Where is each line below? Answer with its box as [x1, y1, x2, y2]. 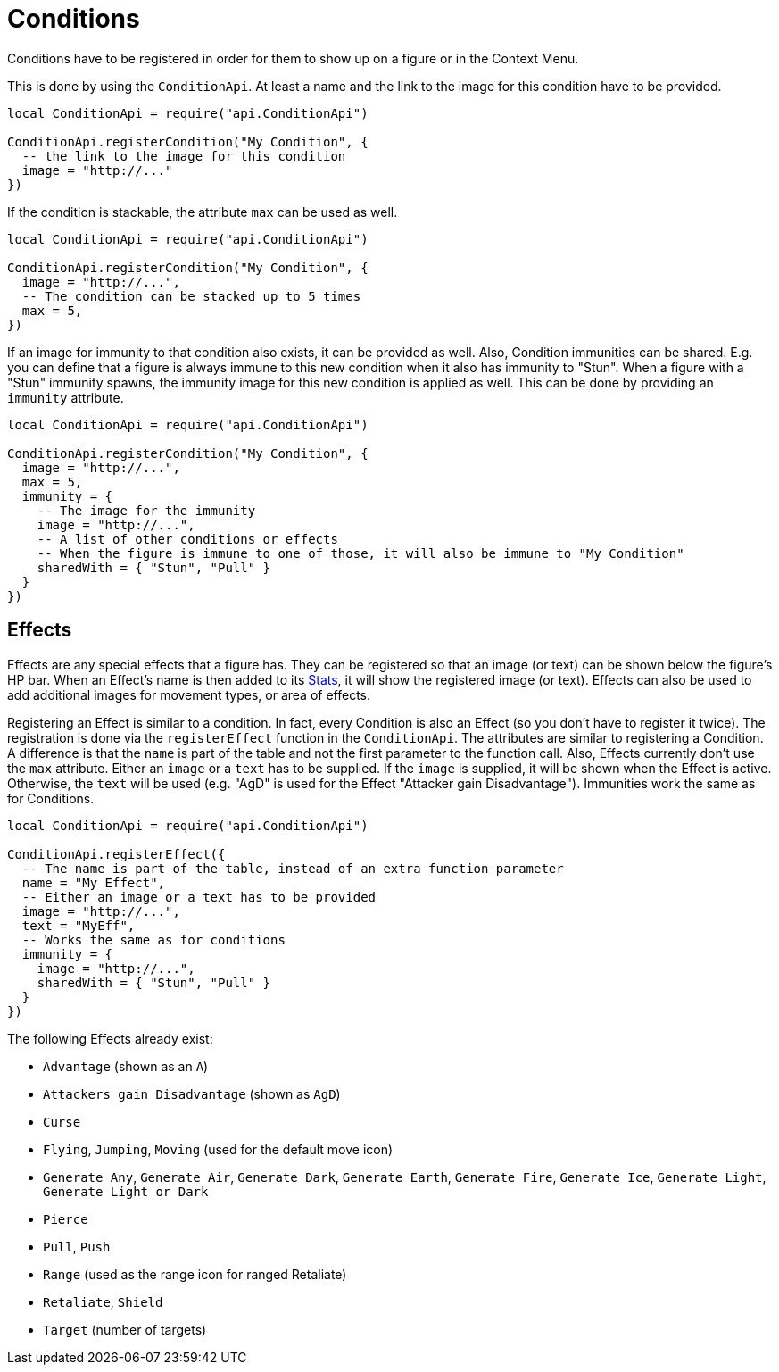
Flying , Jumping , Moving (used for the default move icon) [43, 1141, 394, 1157]
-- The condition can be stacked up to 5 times [21, 288, 361, 304]
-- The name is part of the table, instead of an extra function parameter [21, 861, 564, 876]
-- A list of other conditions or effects [37, 531, 338, 546]
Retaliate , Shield [43, 1293, 163, 1310]
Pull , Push [43, 1238, 111, 1254]
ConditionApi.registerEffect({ [7, 846, 226, 861]
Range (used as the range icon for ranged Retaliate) [43, 1266, 347, 1282]
